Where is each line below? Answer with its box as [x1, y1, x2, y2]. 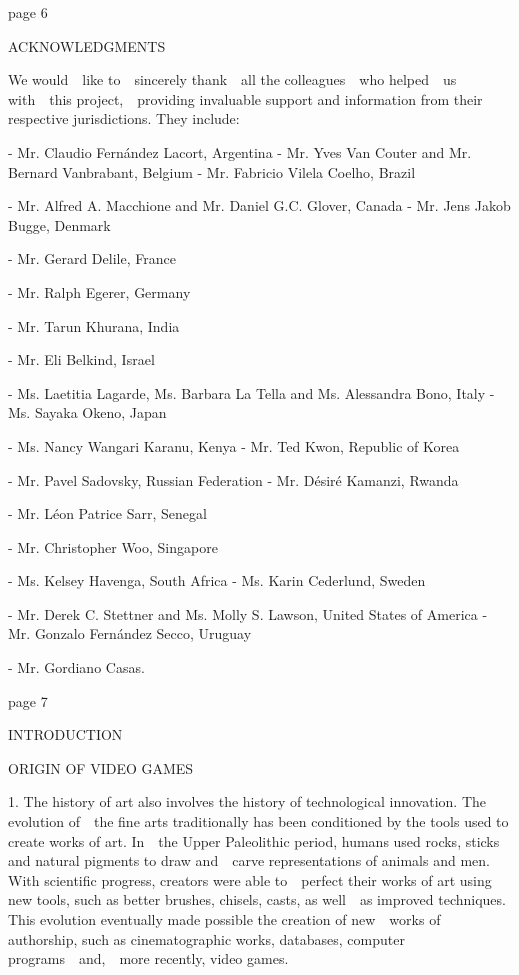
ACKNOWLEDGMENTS [8, 35, 166, 56]
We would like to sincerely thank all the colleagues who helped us [8, 69, 457, 90]
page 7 [8, 690, 48, 711]
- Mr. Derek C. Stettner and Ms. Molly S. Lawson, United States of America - [8, 603, 488, 624]
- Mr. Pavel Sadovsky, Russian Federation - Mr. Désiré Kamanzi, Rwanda [8, 469, 459, 490]
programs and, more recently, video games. [8, 948, 289, 969]
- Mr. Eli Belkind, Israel [8, 349, 155, 370]
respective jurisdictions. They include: [8, 108, 240, 129]
